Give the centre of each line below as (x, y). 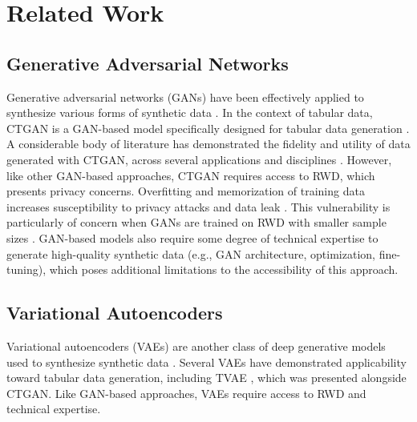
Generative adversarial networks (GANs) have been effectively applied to (185, 96)
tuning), (26, 269)
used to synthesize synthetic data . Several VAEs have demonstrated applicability (206, 362)
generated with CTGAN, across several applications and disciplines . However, (199, 159)
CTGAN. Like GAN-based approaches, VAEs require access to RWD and (186, 393)
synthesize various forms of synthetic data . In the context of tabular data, (190, 113)
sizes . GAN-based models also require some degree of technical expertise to (192, 237)
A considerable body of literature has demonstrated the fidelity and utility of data (208, 144)
